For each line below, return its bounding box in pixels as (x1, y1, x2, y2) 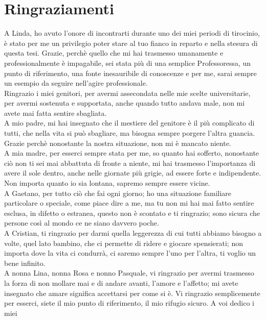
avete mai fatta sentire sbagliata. (4, 107, 107, 118)
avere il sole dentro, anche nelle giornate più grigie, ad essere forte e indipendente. (4, 167, 261, 178)
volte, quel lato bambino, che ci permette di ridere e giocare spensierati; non (4, 237, 243, 248)
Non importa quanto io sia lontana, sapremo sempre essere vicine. (4, 178, 210, 188)
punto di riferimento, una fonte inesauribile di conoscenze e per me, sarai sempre (4, 67, 257, 78)
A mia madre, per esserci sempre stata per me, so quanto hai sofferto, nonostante (4, 147, 259, 158)
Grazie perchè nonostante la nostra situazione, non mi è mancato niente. (4, 137, 231, 148)
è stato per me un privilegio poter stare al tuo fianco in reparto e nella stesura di (4, 37, 258, 48)
